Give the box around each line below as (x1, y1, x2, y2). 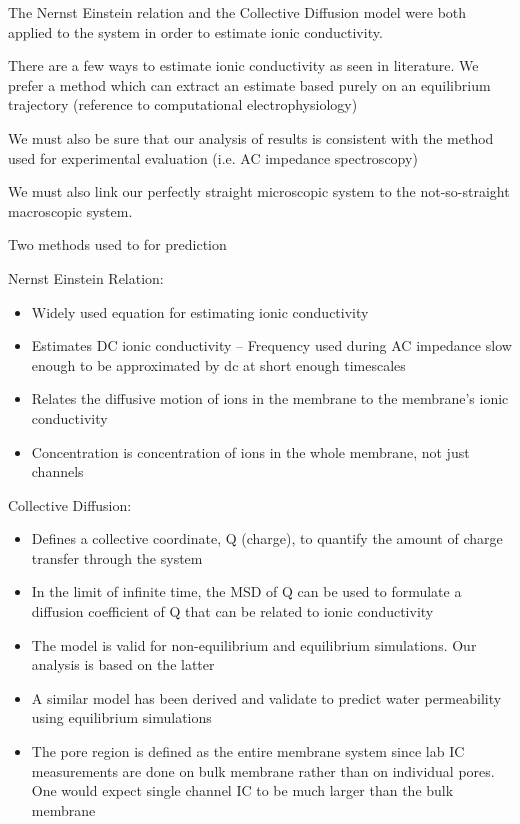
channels (31, 461, 84, 482)
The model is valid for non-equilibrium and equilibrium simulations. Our (31, 634, 477, 655)
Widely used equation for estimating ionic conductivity (31, 301, 369, 322)
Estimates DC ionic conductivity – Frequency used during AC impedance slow (31, 335, 512, 356)
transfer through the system (31, 547, 203, 568)
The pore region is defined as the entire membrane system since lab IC (31, 741, 465, 762)
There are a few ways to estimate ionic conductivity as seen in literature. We (8, 55, 479, 76)
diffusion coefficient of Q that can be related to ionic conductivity (31, 601, 434, 622)
